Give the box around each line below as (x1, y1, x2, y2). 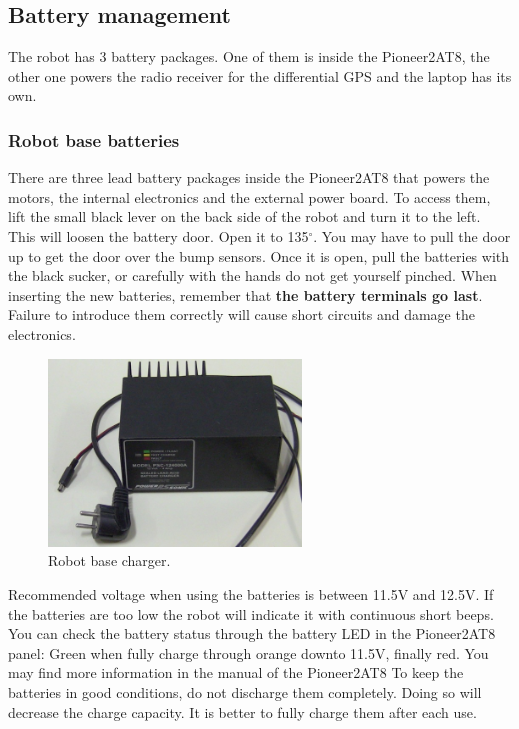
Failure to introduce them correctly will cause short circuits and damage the (8, 304, 475, 325)
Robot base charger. (48, 550, 171, 571)
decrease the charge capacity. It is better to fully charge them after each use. (8, 701, 477, 722)
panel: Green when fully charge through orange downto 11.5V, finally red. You (8, 642, 489, 663)
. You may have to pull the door (313, 225, 511, 246)
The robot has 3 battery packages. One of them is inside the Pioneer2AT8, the (8, 46, 490, 67)
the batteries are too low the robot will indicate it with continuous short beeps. (8, 603, 494, 624)
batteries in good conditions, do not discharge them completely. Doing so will (8, 681, 482, 702)
